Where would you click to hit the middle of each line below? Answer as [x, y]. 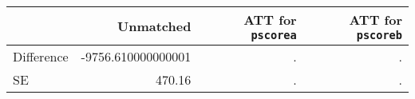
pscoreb [379, 35]
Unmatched [154, 26]
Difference [41, 56]
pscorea [274, 35]
